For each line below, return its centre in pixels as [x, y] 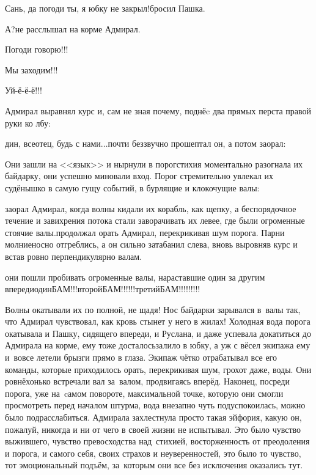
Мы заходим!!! [31, 69]
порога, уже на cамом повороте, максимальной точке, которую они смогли [144, 393]
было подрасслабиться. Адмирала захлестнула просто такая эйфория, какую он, [153, 417]
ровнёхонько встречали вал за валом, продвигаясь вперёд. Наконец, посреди [147, 381]
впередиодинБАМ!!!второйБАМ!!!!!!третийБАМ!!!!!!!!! [103, 289]
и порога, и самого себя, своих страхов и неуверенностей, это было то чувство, [153, 453]
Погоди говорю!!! [37, 49]
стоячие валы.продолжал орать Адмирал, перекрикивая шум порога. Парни [145, 232]
